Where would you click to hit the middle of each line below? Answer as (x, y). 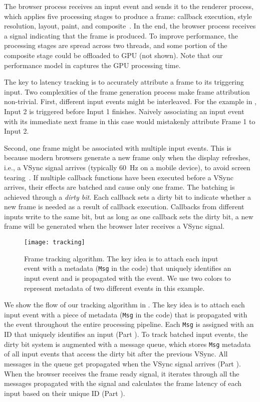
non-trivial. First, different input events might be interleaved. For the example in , (130, 101)
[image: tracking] (55, 243)
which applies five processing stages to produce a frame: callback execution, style (128, 16)
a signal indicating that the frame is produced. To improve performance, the (121, 35)
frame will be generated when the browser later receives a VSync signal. (114, 226)
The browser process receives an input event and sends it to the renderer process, (129, 6)
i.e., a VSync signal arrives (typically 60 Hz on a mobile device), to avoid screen (127, 167)
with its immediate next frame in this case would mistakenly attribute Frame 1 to (130, 121)
